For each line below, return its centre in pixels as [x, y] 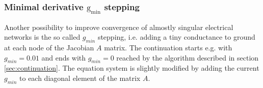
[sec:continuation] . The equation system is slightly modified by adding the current [132, 68]
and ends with [64, 57]
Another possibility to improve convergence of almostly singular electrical [119, 27]
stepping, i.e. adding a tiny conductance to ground [176, 37]
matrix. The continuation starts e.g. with [168, 47]
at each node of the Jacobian [49, 47]
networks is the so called [42, 37]
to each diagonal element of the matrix [80, 78]
